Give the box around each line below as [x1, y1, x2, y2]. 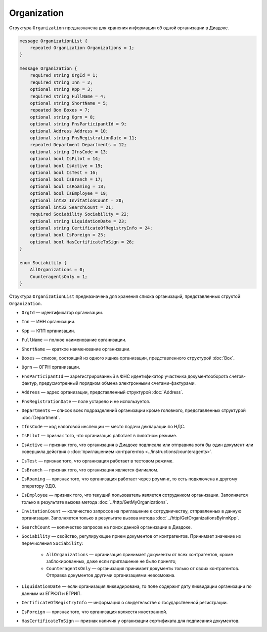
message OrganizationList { [19, 38, 88, 44]
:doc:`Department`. [21, 414, 60, 420]
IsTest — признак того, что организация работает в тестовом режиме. [21, 458, 174, 463]
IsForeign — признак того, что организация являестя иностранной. [21, 609, 168, 615]
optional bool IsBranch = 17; [30, 176, 103, 182]
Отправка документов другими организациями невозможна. [46, 573, 176, 578]
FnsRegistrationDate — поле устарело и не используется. [21, 398, 150, 404]
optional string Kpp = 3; [30, 87, 93, 92]
